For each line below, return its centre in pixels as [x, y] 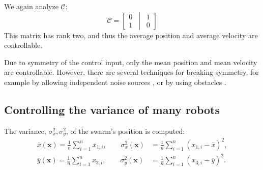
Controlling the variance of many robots [112, 109]
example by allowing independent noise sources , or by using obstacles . [115, 82]
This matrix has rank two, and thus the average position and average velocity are [131, 35]
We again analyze [31, 6]
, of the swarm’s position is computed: [125, 131]
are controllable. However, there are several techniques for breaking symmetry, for [131, 72]
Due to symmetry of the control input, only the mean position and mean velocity [131, 62]
